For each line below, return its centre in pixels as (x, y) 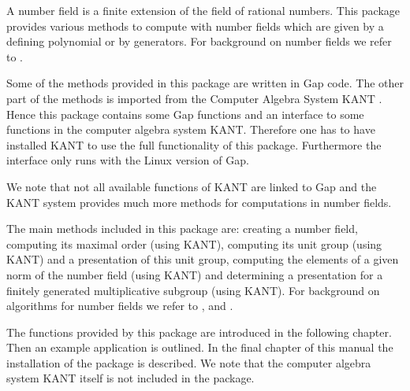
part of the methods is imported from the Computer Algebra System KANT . (194, 98)
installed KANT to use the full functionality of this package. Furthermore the (194, 144)
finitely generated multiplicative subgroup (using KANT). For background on (193, 290)
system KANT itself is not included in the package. (130, 378)
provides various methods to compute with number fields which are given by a (195, 26)
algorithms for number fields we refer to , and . (120, 306)
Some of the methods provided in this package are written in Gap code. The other (205, 83)
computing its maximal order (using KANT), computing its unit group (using (194, 243)
